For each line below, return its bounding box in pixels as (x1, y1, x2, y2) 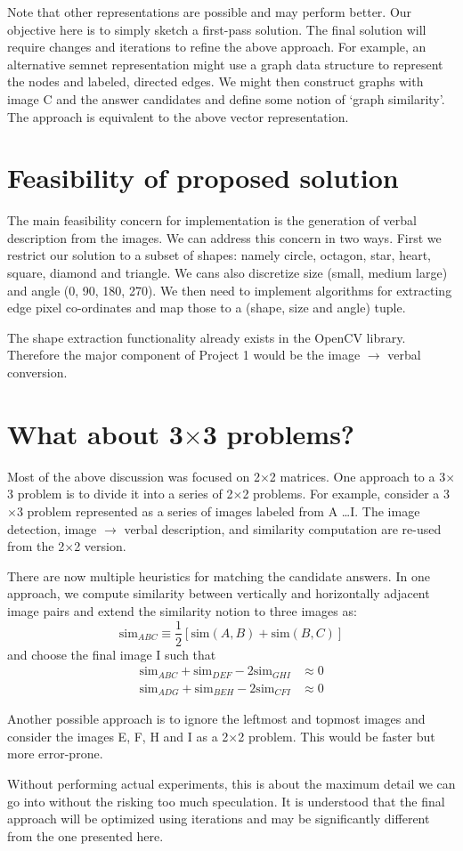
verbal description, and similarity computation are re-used (124, 519, 442, 538)
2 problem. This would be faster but (238, 726, 435, 745)
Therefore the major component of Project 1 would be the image (7, 345, 361, 364)
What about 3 (7, 415, 183, 451)
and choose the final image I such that (7, 644, 216, 663)
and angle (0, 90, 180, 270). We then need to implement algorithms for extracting (7, 280, 452, 299)
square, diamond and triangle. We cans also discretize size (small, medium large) (7, 263, 448, 282)
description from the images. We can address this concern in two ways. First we (7, 228, 442, 247)
